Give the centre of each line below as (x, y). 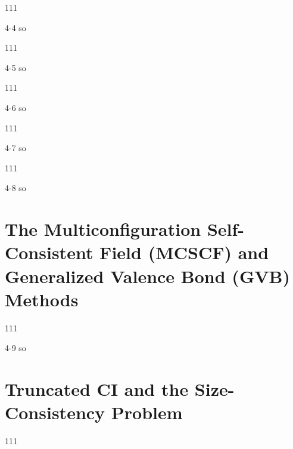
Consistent (49, 252)
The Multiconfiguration (103, 229)
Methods (42, 299)
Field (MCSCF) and (184, 252)
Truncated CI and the (97, 389)
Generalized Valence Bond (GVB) (147, 276)
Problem (147, 412)
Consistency (55, 412)
